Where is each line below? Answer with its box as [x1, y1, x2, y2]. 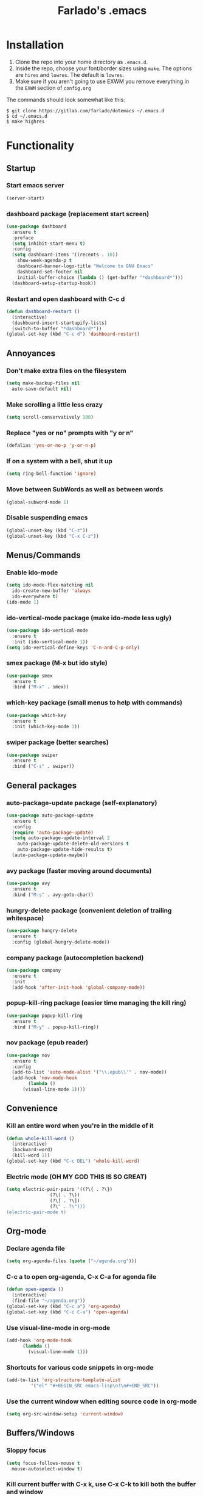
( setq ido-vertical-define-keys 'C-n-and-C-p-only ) [6, 645, 140, 651]
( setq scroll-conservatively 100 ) [6, 414, 94, 421]
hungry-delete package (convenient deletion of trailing [6, 906, 172, 914]
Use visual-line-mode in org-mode [6, 1323, 111, 1332]
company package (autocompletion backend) [6, 953, 144, 962]
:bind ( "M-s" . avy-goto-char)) [12, 892, 94, 898]
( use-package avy [6, 880, 50, 887]
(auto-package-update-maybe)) [12, 852, 88, 858]
